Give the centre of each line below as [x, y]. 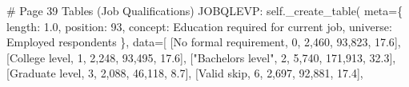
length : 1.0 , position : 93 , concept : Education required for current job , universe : [199, 26]
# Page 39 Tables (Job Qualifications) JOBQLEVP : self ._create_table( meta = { [205, 10]
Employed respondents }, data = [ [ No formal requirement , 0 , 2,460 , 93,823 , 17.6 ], [204, 42]
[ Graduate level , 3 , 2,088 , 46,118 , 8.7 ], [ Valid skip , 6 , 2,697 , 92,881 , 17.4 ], [185, 73]
